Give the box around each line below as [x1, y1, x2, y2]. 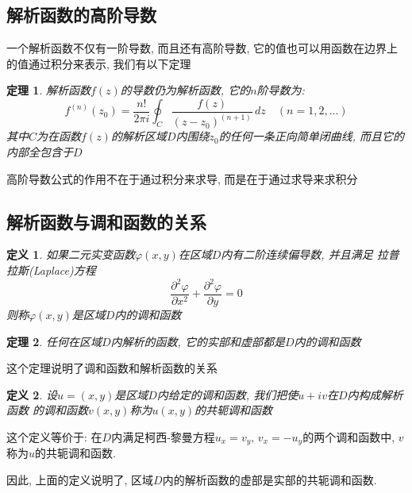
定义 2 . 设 [6, 386, 57, 402]
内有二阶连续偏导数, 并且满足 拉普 [221, 246, 399, 263]
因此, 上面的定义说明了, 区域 [6, 472, 154, 488]
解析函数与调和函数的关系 [6, 209, 206, 233]
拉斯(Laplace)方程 [6, 261, 96, 278]
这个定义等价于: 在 [6, 429, 102, 445]
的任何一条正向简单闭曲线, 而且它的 [218, 128, 404, 144]
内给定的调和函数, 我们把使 [156, 386, 298, 402]
